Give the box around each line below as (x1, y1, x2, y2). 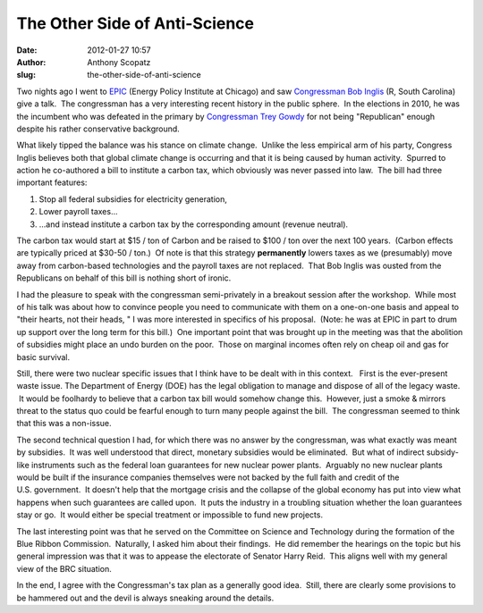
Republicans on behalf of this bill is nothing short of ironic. (16, 273, 232, 283)
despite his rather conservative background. (16, 123, 181, 134)
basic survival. (16, 351, 71, 362)
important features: (16, 177, 88, 188)
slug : (16, 70, 36, 80)
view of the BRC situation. (16, 563, 112, 574)
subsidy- (426, 447, 460, 458)
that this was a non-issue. (16, 418, 112, 429)
